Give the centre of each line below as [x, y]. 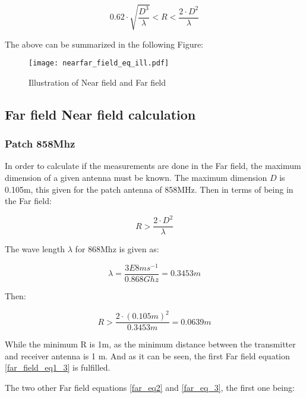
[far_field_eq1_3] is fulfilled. [58, 367]
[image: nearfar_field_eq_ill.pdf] [99, 63]
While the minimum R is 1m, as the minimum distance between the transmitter [150, 344]
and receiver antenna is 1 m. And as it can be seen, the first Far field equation [147, 355]
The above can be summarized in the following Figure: [104, 44]
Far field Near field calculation [100, 114]
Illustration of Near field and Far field [97, 82]
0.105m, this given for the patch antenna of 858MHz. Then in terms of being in [149, 189]
